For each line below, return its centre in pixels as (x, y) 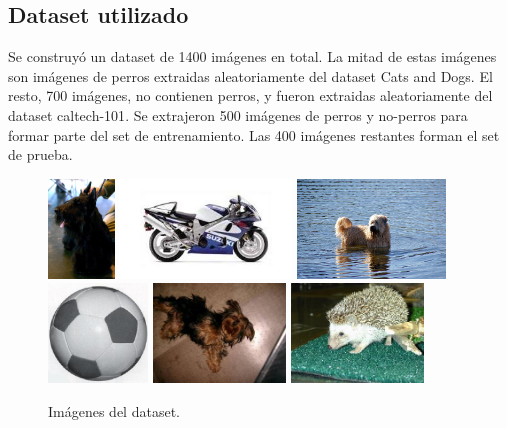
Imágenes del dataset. (114, 410)
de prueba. (40, 154)
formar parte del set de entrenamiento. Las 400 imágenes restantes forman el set (254, 134)
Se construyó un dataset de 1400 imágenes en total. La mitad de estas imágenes (252, 56)
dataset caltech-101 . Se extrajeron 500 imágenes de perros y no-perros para (238, 114)
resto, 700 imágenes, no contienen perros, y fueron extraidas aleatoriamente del (250, 95)
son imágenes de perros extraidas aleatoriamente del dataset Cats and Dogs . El (250, 75)
